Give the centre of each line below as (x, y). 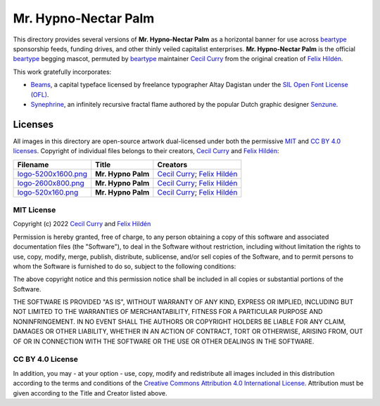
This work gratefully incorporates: (62, 72)
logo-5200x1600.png (52, 173)
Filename (33, 164)
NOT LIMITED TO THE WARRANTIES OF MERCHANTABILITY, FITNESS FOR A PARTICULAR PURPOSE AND (168, 312)
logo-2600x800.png (51, 183)
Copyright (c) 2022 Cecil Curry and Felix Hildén (82, 224)
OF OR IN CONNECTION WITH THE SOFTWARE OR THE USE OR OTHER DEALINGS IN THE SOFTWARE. (164, 341)
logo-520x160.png (48, 192)
